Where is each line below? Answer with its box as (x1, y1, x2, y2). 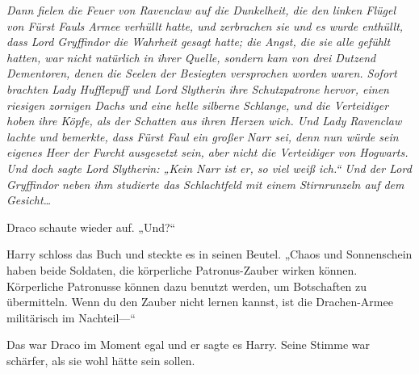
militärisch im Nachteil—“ (6, 309, 136, 326)
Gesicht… (6, 191, 52, 208)
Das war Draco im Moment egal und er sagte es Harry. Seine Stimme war (6, 336, 370, 353)
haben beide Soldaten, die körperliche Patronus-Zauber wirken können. (6, 261, 358, 278)
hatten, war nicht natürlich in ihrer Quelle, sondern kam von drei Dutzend (6, 48, 376, 65)
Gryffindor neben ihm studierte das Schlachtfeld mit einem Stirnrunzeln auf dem (6, 175, 404, 192)
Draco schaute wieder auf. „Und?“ (6, 218, 176, 235)
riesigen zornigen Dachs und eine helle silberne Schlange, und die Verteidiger (6, 96, 389, 113)
